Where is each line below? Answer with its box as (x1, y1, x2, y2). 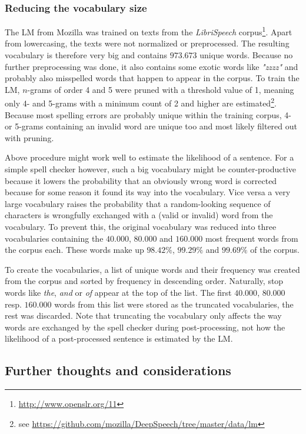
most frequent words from (205, 232, 298, 244)
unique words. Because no (199, 49, 293, 61)
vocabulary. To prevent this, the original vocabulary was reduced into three (5, 221, 277, 233)
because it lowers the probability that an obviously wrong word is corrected (5, 174, 277, 186)
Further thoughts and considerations (5, 361, 231, 379)
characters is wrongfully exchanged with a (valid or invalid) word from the (5, 209, 273, 221)
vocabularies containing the (5, 232, 104, 244)
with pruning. (5, 131, 54, 143)
